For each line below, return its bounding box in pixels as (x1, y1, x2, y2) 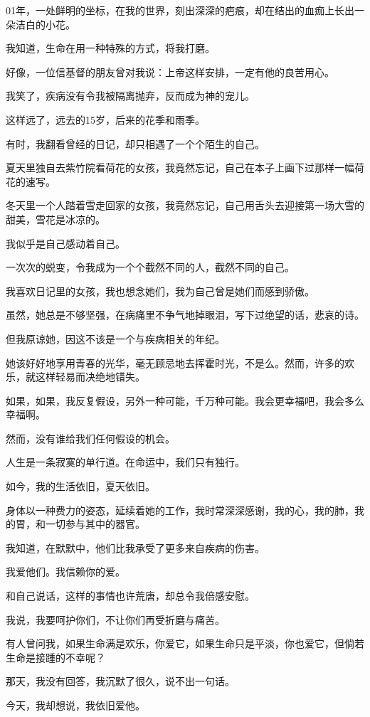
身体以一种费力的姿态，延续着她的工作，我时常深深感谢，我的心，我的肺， (6, 502, 354, 517)
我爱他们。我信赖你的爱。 (6, 564, 125, 579)
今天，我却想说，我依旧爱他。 (6, 698, 145, 712)
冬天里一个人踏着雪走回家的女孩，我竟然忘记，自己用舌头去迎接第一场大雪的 (6, 198, 364, 213)
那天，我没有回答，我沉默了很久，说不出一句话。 (6, 674, 235, 689)
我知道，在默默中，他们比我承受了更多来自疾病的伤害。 (6, 540, 265, 555)
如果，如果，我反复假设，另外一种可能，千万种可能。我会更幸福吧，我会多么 (6, 393, 364, 408)
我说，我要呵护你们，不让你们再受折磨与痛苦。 (6, 612, 225, 627)
